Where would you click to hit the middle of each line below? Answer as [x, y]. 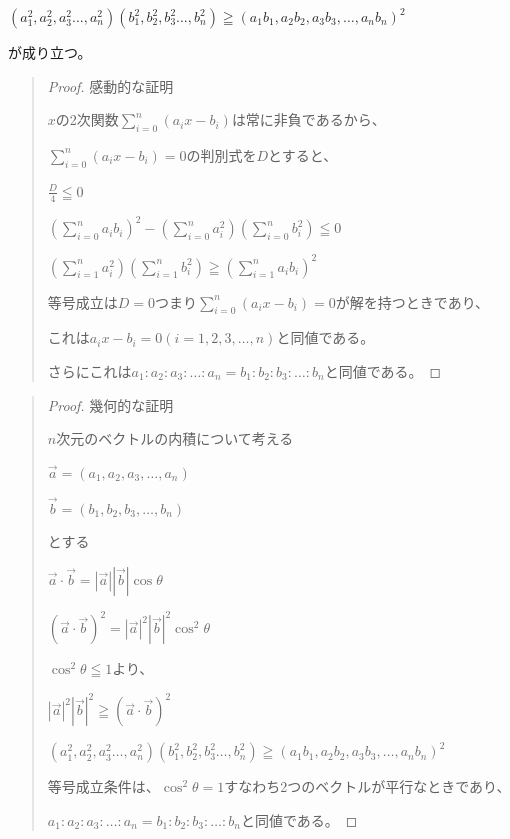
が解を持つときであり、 [412, 301]
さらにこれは [89, 371]
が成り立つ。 [50, 52]
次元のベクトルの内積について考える [175, 438]
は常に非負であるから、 [308, 119]
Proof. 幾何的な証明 [110, 404]
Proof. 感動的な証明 [110, 85]
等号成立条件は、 [103, 786]
